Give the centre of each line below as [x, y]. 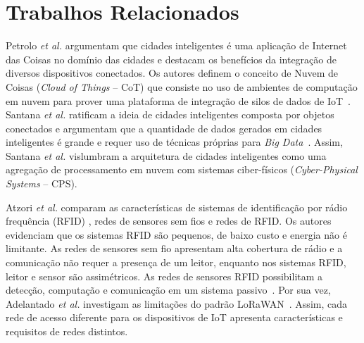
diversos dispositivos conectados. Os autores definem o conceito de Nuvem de [172, 73]
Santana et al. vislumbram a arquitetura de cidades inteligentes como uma [166, 155]
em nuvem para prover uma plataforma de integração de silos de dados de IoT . [178, 100]
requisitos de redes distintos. [67, 331]
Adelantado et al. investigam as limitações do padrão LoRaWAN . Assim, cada [176, 303]
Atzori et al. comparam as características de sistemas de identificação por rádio [177, 207]
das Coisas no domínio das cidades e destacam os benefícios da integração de [171, 59]
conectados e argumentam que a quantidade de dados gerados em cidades [164, 128]
